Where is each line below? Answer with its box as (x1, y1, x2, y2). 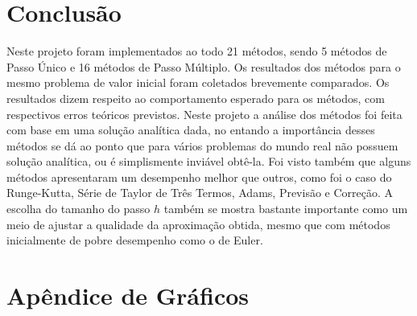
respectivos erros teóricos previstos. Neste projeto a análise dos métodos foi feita (6, 105, 403, 122)
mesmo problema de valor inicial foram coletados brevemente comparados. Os (6, 74, 390, 91)
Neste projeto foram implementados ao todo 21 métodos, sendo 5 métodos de (6, 43, 387, 60)
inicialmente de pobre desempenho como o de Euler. (6, 232, 263, 248)
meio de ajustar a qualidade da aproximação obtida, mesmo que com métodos (6, 215, 390, 232)
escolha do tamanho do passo (6, 200, 151, 217)
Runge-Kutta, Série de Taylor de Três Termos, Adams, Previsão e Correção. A (6, 184, 394, 201)
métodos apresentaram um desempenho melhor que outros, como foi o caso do (6, 168, 392, 185)
